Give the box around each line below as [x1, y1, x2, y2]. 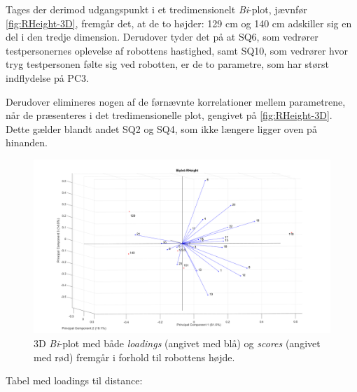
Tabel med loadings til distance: [6, 373, 143, 388]
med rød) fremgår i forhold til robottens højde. [34, 349, 235, 364]
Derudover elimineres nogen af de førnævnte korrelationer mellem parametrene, [6, 94, 346, 108]
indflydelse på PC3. [6, 70, 89, 85]
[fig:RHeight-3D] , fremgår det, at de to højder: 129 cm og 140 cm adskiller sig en [6, 15, 352, 30]
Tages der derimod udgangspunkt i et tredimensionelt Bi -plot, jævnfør [6, 2, 307, 16]
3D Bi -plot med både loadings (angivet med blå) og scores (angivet [34, 335, 321, 350]
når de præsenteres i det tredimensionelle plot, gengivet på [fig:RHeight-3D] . [6, 108, 332, 122]
